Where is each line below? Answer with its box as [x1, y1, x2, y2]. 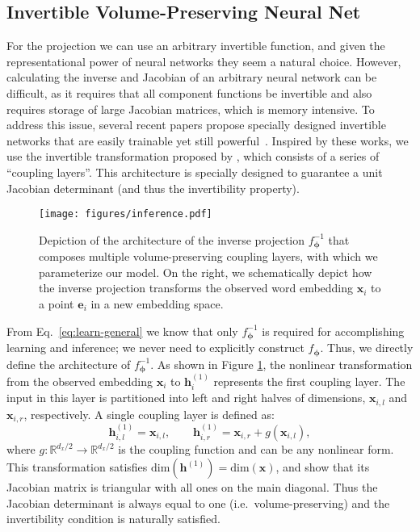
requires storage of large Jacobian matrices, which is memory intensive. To [6, 100, 375, 117]
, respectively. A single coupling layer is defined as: [23, 405, 275, 422]
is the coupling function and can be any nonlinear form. [118, 441, 394, 458]
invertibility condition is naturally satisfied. [6, 510, 220, 527]
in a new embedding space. [90, 295, 224, 312]
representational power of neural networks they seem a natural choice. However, [6, 52, 401, 69]
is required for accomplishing [262, 322, 405, 339]
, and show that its [275, 458, 370, 475]
